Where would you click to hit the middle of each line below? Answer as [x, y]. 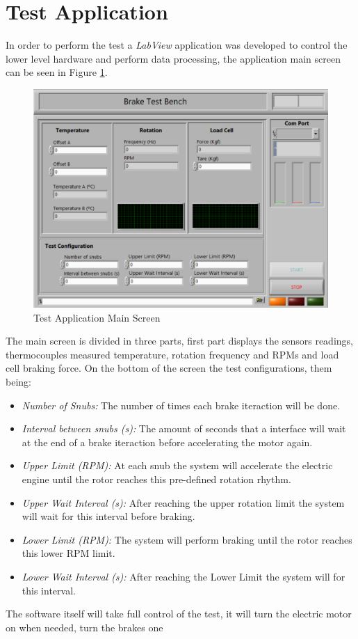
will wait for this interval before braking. [108, 516]
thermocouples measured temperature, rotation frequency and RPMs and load [172, 354]
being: [18, 382]
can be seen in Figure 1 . [57, 72]
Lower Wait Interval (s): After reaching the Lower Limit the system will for [184, 576]
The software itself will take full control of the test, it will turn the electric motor [179, 614]
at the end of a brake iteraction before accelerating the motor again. [167, 442]
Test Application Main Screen [97, 317]
